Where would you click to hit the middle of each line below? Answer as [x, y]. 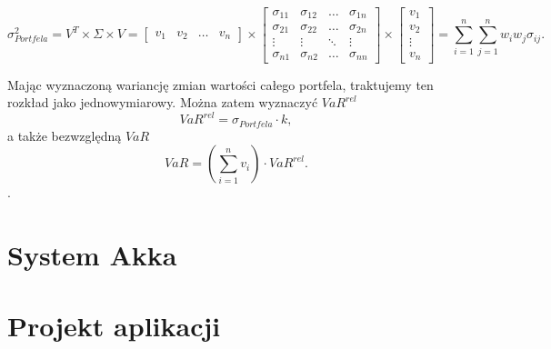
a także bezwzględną [65, 135]
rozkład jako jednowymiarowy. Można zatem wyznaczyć [163, 102]
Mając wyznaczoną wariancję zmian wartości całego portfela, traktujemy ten [220, 84]
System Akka [92, 255]
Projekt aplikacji [114, 326]
